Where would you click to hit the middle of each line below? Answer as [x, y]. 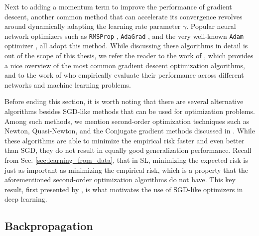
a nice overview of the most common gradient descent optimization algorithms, [125, 65]
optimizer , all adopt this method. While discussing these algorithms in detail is [126, 46]
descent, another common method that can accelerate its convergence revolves [124, 16]
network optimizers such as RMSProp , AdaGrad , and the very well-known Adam [124, 36]
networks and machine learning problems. [68, 84]
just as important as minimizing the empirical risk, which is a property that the [127, 170]
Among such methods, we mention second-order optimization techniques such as [127, 121]
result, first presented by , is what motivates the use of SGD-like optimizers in [124, 189]
